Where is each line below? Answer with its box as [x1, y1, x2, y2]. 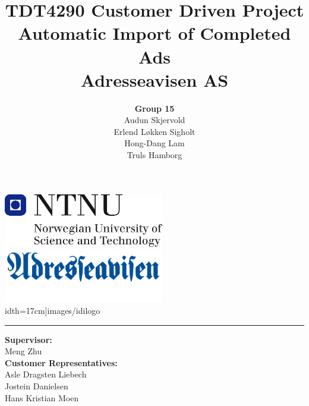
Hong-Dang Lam [124, 137, 185, 149]
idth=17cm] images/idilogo [5, 304, 100, 317]
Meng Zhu [5, 345, 42, 357]
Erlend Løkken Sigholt [113, 125, 196, 137]
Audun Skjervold [124, 114, 185, 126]
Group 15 [134, 102, 175, 114]
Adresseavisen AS [80, 67, 229, 92]
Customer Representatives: [5, 356, 118, 369]
